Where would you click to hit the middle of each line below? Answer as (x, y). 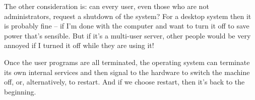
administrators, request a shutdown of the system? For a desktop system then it (128, 16)
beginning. (20, 91)
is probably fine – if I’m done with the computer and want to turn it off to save (127, 26)
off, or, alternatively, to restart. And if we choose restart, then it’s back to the (124, 82)
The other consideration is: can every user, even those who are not (107, 6)
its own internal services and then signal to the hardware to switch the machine (127, 72)
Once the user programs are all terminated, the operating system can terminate (127, 62)
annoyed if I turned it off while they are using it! (79, 45)
